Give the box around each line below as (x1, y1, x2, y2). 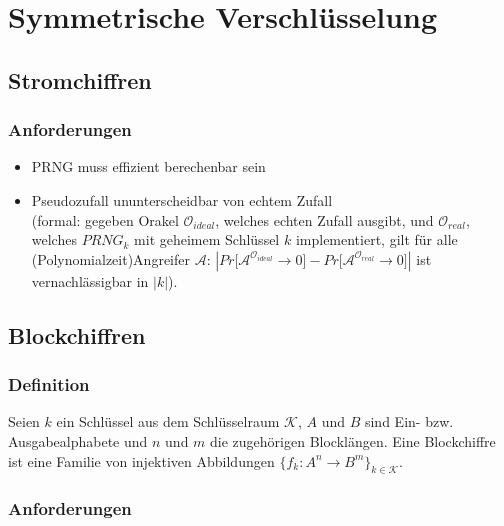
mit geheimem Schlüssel (134, 229, 280, 250)
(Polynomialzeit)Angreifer (31, 248, 190, 269)
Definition (8, 372, 90, 397)
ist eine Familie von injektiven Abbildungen (8, 450, 275, 471)
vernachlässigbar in (31, 270, 149, 291)
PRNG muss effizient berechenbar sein (31, 156, 266, 177)
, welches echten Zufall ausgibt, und (215, 209, 434, 230)
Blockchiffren (8, 319, 146, 350)
